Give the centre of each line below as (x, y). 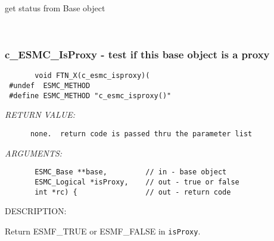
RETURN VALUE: (40, 115)
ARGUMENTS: (34, 153)
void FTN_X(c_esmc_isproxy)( (92, 76)
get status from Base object (55, 8)
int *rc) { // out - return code (133, 192)
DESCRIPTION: (36, 211)
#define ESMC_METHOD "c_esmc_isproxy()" (90, 96)
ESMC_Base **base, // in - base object (131, 172)
